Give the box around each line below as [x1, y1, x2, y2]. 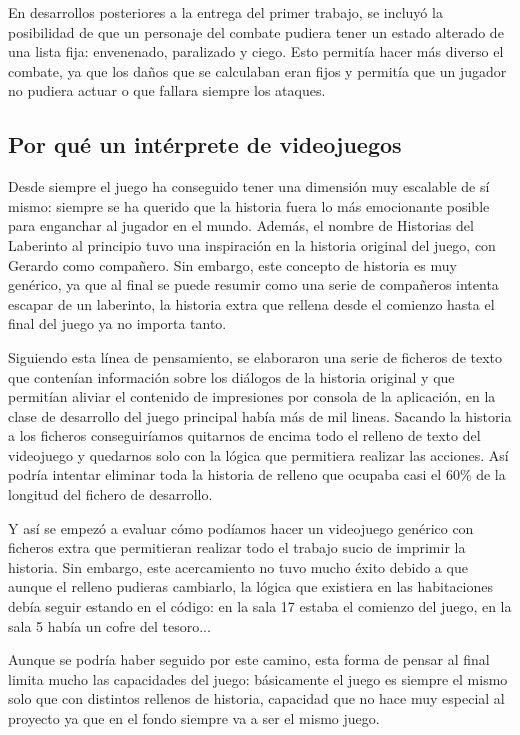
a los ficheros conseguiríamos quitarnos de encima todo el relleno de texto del [8, 425, 481, 446]
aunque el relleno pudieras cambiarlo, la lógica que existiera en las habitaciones [8, 576, 494, 597]
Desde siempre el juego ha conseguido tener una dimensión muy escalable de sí [8, 176, 490, 197]
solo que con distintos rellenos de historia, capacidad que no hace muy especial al [8, 688, 505, 709]
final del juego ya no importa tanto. [8, 313, 227, 334]
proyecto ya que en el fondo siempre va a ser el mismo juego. [8, 708, 380, 729]
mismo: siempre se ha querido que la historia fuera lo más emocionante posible [8, 195, 490, 216]
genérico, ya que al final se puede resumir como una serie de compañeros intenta [8, 274, 499, 295]
